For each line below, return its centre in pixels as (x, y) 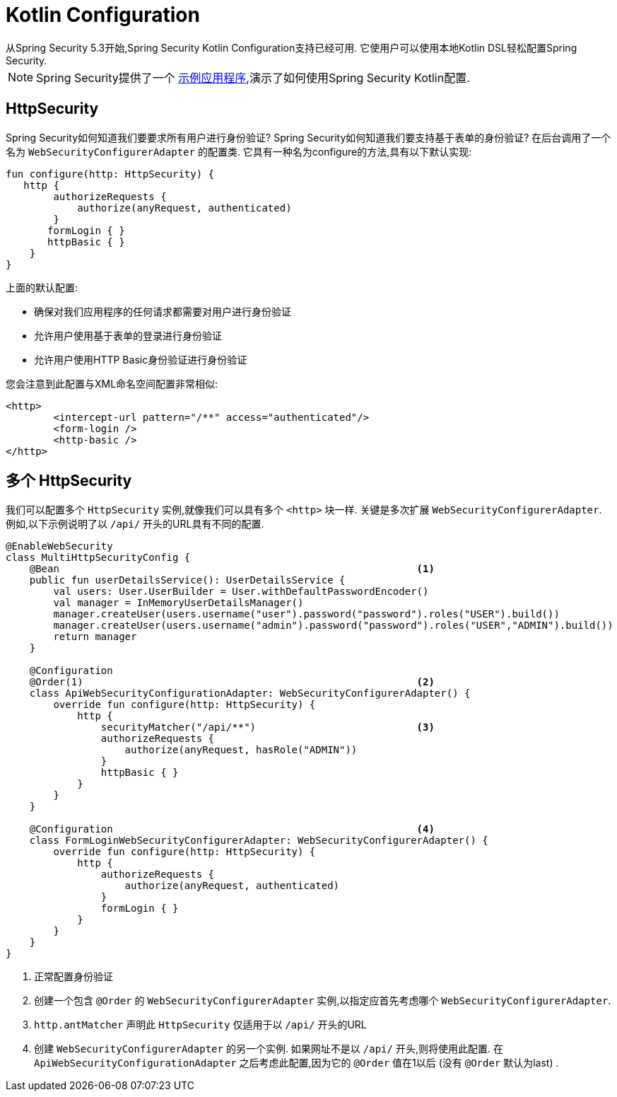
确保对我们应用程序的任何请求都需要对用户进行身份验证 (163, 311)
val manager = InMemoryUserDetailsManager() (178, 603)
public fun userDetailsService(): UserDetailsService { (187, 580)
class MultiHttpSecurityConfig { (98, 558)
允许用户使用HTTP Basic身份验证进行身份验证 (141, 359)
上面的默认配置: (42, 287)
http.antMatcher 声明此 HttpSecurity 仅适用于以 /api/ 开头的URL (200, 1025)
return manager (95, 637)
